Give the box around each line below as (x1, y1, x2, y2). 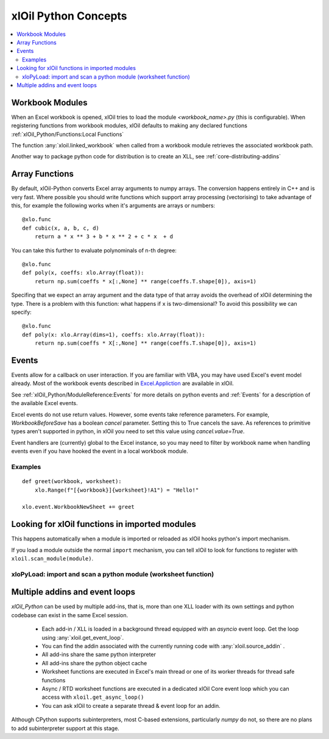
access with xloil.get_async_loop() (41, 693, 144, 701)
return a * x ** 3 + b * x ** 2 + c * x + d (34, 233, 174, 240)
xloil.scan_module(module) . (11, 554, 94, 562)
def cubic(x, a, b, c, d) (22, 224, 100, 232)
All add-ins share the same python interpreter (41, 651, 157, 658)
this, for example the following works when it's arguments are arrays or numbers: (11, 202, 216, 210)
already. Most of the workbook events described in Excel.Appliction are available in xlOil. (11, 380, 234, 387)
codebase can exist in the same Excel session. (11, 611, 129, 618)
